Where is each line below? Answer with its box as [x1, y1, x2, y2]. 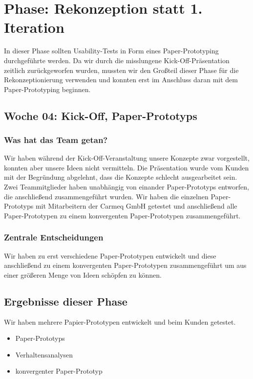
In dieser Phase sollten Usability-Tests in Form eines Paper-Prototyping [4, 46, 219, 56]
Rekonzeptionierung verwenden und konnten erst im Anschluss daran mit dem [4, 74, 238, 85]
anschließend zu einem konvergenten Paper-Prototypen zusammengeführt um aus [4, 260, 247, 270]
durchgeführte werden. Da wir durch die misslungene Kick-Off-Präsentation [4, 55, 230, 65]
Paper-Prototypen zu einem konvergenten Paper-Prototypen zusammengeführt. [4, 210, 241, 220]
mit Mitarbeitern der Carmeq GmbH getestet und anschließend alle [35, 201, 237, 211]
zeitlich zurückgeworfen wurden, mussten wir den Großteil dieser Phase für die [4, 65, 239, 75]
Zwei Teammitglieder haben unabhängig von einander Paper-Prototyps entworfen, [4, 182, 249, 192]
